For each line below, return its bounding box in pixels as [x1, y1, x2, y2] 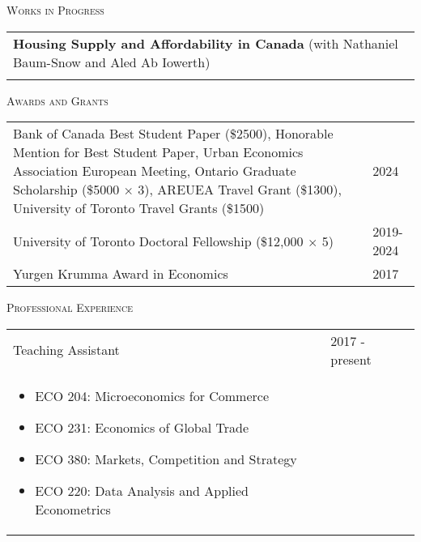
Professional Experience [6, 299, 134, 316]
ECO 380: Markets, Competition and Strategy [35, 449, 297, 468]
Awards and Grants [6, 92, 108, 109]
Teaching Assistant [13, 340, 120, 360]
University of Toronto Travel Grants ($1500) [13, 198, 265, 218]
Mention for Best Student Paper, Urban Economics [13, 143, 304, 162]
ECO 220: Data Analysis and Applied [35, 480, 249, 500]
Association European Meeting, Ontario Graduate [13, 161, 296, 181]
